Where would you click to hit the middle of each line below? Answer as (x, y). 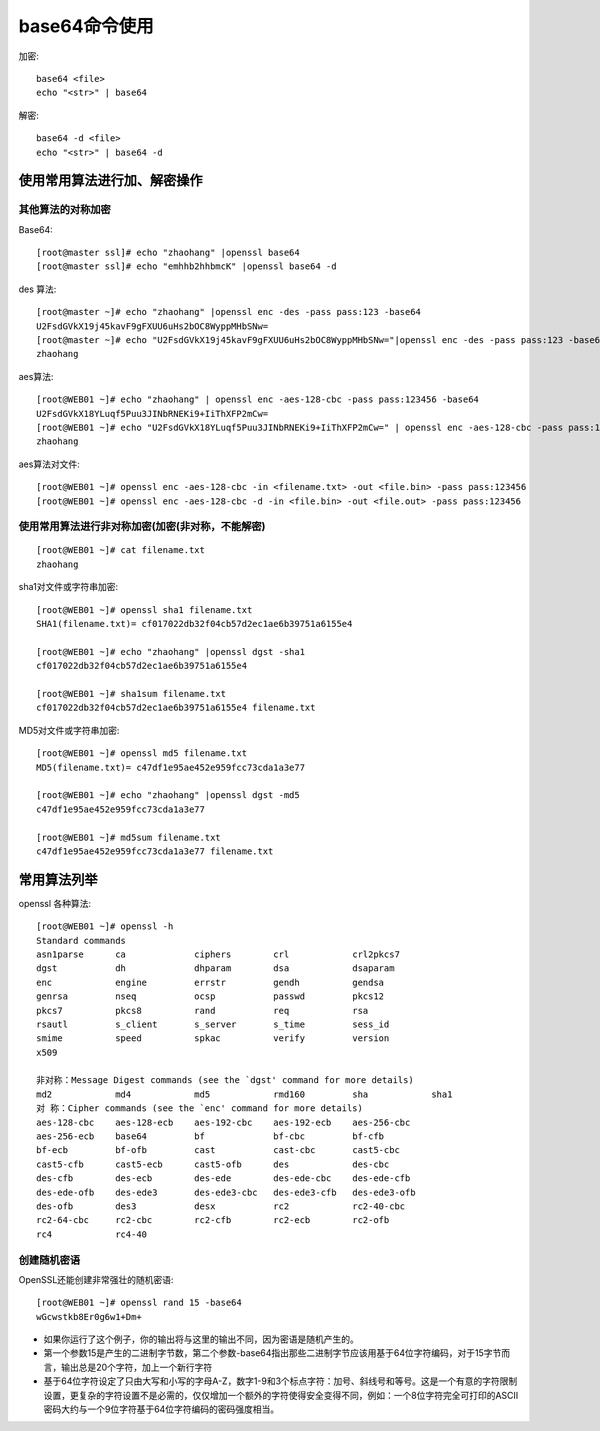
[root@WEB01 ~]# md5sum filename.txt (129, 837)
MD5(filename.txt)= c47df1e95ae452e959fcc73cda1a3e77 (170, 767)
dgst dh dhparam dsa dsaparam (215, 968)
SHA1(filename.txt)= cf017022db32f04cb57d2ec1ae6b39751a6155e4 (194, 624)
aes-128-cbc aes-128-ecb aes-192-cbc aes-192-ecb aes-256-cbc (223, 1122)
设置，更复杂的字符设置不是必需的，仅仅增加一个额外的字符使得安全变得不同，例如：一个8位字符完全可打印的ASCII (281, 1395)
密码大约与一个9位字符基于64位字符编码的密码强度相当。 (161, 1409)
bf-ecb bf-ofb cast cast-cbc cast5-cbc (218, 1150)
